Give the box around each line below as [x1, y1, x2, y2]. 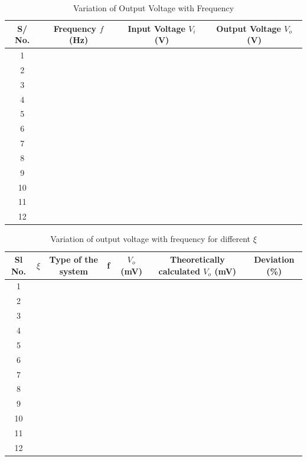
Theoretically [169, 253, 225, 265]
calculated [158, 264, 200, 277]
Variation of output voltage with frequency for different [50, 233, 251, 245]
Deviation [254, 253, 295, 265]
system [59, 264, 88, 277]
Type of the [49, 253, 98, 265]
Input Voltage [128, 22, 185, 34]
